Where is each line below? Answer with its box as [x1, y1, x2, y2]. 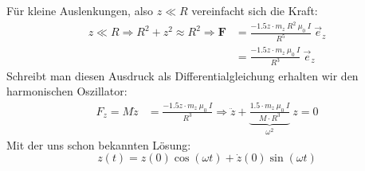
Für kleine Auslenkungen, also [6, 2, 154, 18]
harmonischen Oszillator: [6, 83, 128, 99]
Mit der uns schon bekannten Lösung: [6, 136, 191, 153]
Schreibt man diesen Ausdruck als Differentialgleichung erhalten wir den [6, 67, 359, 84]
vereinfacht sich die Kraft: [191, 2, 318, 18]
